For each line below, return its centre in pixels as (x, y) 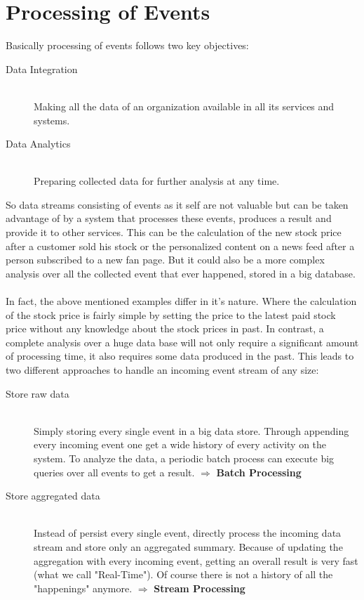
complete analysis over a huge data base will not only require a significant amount (182, 342)
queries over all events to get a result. (114, 472)
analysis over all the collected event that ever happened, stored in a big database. (181, 273)
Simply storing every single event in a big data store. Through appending (191, 430)
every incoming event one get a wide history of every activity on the (180, 444)
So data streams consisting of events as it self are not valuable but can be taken (177, 204)
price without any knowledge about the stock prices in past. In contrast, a (165, 328)
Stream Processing (200, 588)
